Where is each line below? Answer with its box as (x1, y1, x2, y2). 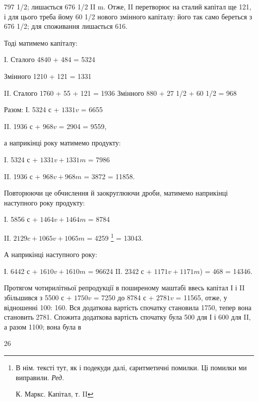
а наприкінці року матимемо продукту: (4, 137, 121, 148)
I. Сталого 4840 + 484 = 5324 (4, 54, 95, 65)
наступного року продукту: (4, 197, 85, 207)
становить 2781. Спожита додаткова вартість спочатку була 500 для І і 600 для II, (4, 312, 251, 322)
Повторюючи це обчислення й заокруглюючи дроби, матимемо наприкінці (4, 188, 228, 198)
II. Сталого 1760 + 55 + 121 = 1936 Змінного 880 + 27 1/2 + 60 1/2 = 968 (4, 87, 237, 98)
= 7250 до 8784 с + (93, 292, 154, 302)
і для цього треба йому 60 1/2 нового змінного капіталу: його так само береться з (4, 11, 252, 21)
